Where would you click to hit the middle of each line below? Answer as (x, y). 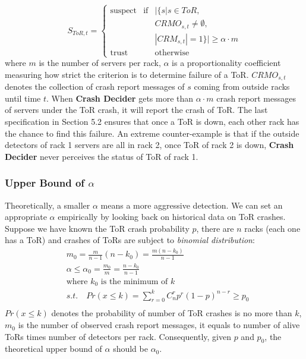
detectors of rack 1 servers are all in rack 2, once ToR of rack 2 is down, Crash (149, 145)
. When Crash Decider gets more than (120, 98)
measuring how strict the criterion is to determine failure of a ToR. (127, 74)
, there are (215, 228)
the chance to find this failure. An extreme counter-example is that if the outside (152, 133)
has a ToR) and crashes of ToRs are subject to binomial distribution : (130, 240)
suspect (124, 11)
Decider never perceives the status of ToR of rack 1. (102, 156)
